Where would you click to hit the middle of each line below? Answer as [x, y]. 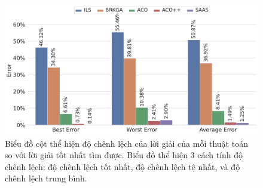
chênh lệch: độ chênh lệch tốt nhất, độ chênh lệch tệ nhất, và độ [123, 166]
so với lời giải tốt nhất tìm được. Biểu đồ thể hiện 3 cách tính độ [124, 155]
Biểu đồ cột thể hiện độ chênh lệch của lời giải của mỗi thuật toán [126, 143]
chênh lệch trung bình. [46, 178]
